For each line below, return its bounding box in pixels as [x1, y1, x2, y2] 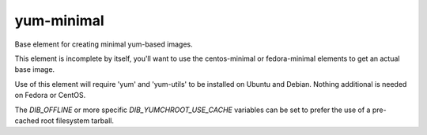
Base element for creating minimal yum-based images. [14, 39, 193, 49]
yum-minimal [14, 12, 104, 29]
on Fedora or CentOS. [14, 91, 86, 100]
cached [14, 115, 40, 126]
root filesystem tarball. [40, 115, 115, 126]
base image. [14, 65, 55, 74]
